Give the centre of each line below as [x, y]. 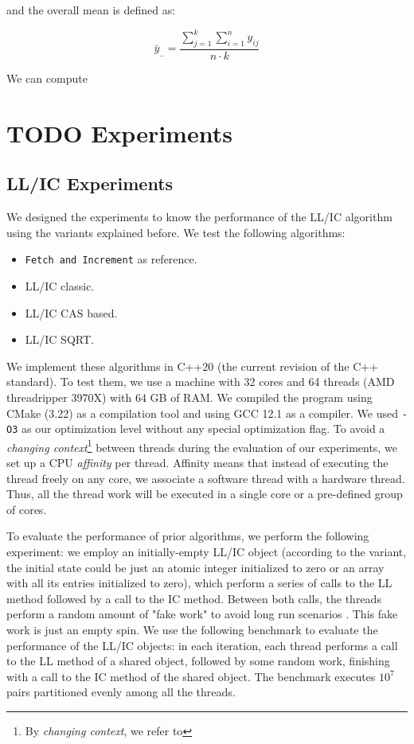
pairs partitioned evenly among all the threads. [121, 692]
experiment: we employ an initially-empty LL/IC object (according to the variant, [207, 552]
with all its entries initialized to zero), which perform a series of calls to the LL [199, 583]
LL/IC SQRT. [59, 339]
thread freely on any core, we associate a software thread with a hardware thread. [206, 478]
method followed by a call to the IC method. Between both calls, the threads [194, 598]
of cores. [27, 509]
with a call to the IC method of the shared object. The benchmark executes [191, 676]
